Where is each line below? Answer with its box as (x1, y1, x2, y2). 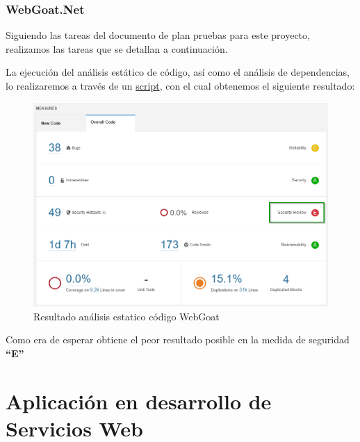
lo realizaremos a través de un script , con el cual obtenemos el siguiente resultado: (6, 79, 355, 92)
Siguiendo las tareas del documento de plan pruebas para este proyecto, (6, 28, 310, 42)
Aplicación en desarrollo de (6, 386, 272, 415)
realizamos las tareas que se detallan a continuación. (6, 41, 228, 56)
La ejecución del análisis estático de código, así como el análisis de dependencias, (6, 65, 350, 79)
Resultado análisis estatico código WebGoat (33, 309, 220, 323)
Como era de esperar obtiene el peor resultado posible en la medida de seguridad (6, 332, 350, 347)
